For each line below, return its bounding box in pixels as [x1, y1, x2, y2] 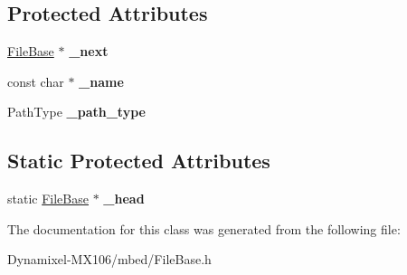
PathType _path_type [7, 102, 146, 121]
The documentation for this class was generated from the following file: [7, 219, 401, 238]
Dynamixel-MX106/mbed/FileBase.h [7, 250, 212, 269]
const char [7, 71, 64, 90]
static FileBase [7, 189, 89, 208]
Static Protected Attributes [7, 147, 270, 175]
